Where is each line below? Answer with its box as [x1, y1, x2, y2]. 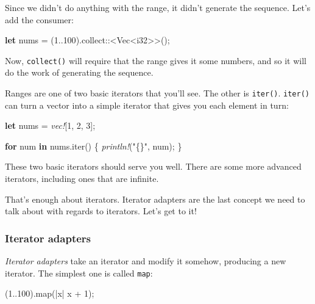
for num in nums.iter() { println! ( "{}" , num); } [5, 139, 182, 152]
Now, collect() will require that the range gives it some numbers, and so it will [5, 54, 306, 67]
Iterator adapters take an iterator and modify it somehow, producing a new [5, 255, 286, 267]
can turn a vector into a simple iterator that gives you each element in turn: [5, 98, 289, 111]
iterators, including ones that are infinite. [5, 172, 159, 185]
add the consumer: [5, 13, 74, 26]
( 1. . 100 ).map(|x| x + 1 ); [5, 287, 94, 300]
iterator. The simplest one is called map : [5, 266, 153, 279]
